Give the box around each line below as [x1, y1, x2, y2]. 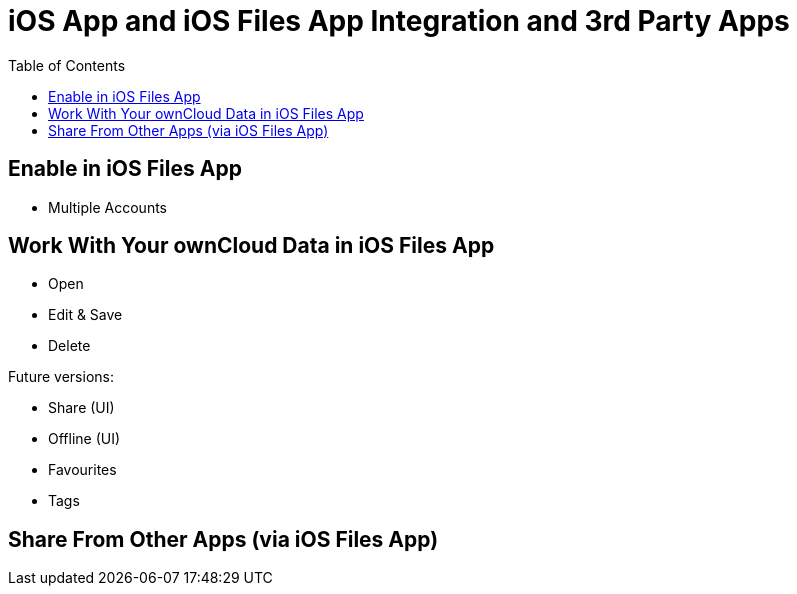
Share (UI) [48, 399, 115, 417]
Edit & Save [48, 306, 123, 324]
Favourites [48, 461, 117, 479]
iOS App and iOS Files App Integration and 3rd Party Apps [8, 4, 790, 38]
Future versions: [8, 368, 114, 386]
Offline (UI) [48, 430, 121, 448]
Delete [48, 337, 91, 355]
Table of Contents [8, 56, 126, 74]
